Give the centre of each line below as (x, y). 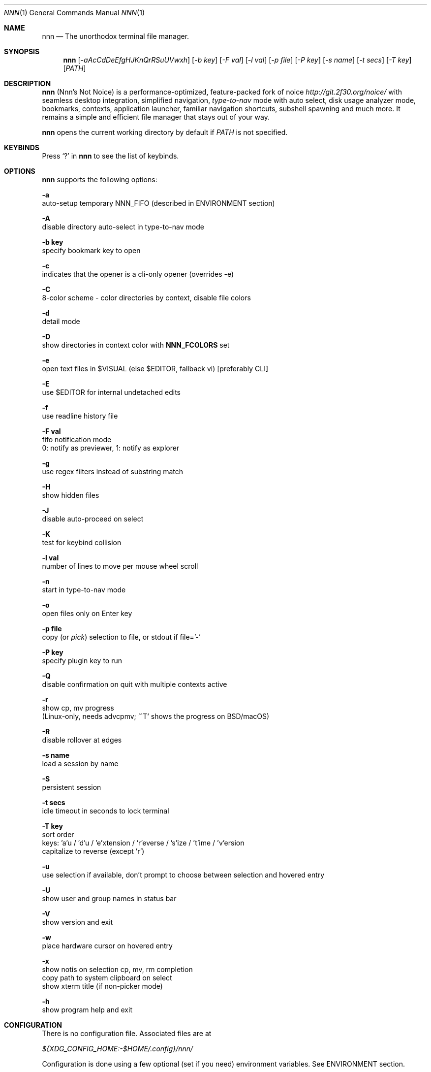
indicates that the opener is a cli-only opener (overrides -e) (138, 274)
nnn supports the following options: (100, 179)
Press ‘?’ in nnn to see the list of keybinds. (110, 156)
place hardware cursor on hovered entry (107, 946)
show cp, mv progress (78, 708)
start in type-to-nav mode (84, 590)
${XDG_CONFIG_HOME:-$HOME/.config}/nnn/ (118, 1049)
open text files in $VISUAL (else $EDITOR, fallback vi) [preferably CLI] (155, 369)
